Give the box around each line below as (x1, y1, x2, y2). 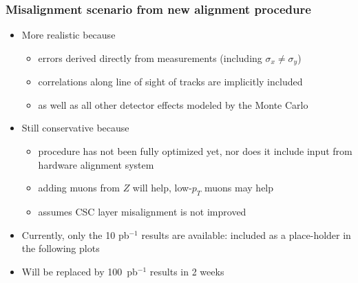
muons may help (204, 180, 274, 195)
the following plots (21, 241, 100, 255)
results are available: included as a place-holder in (141, 227, 351, 242)
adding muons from (38, 180, 120, 195)
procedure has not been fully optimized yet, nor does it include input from (38, 144, 352, 158)
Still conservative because (21, 120, 129, 135)
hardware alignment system (38, 157, 154, 171)
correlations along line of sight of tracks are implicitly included (38, 74, 303, 89)
